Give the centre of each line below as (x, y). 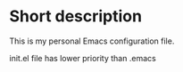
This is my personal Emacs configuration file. (92, 41)
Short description (76, 16)
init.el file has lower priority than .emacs (83, 58)
